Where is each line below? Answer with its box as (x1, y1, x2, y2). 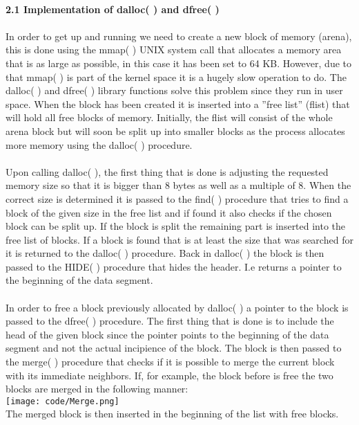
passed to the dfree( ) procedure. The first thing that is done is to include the (6, 314, 334, 328)
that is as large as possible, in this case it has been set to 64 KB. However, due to (6, 55, 351, 70)
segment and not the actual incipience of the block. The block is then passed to (6, 341, 342, 355)
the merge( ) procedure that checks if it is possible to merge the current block (6, 354, 335, 369)
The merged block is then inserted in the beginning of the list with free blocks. (6, 406, 339, 421)
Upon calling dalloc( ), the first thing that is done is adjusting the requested (6, 164, 329, 179)
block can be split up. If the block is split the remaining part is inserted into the (6, 219, 346, 233)
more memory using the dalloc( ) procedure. (6, 137, 193, 152)
